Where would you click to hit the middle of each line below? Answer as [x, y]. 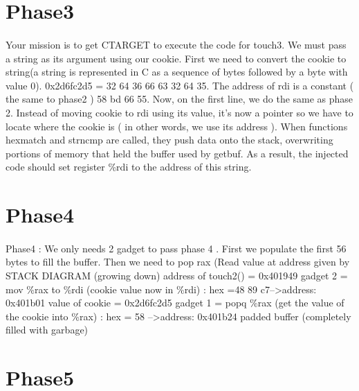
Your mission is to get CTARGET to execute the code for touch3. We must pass [176, 44]
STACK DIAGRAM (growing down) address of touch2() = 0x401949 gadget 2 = [177, 276]
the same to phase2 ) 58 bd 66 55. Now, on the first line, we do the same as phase [179, 99]
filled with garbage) [47, 330]
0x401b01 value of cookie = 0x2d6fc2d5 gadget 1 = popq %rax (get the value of [175, 303]
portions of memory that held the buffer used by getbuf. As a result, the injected [177, 153]
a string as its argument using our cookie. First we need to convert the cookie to [176, 58]
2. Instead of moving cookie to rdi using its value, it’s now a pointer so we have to [179, 112]
